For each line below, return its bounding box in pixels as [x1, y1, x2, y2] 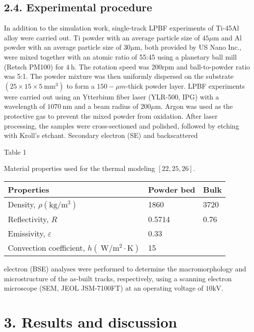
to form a [66, 80, 95, 91]
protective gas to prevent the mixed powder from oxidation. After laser [4, 110, 218, 121]
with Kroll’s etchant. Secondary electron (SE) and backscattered [4, 130, 198, 140]
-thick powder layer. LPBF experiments [126, 80, 245, 91]
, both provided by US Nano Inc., [140, 42, 242, 52]
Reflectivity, [8, 213, 49, 225]
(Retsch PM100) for [4, 61, 64, 71]
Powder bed [148, 183, 196, 195]
